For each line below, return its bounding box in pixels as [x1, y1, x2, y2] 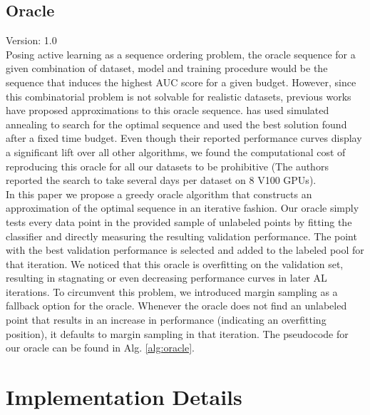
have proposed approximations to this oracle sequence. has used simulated [6, 103, 329, 118]
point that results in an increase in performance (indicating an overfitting [6, 312, 327, 327]
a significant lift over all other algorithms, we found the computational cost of [6, 144, 346, 159]
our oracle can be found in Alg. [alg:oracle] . [6, 340, 195, 355]
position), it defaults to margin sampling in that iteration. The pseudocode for [6, 326, 349, 341]
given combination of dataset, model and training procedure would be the [6, 61, 328, 76]
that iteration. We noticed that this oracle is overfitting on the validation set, [6, 256, 344, 271]
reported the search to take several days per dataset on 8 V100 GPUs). [6, 173, 317, 188]
